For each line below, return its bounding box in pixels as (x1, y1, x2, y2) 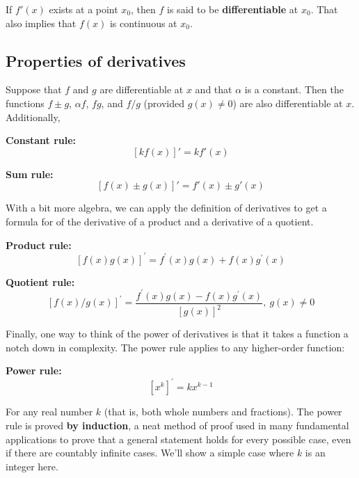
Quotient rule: (6, 274, 75, 289)
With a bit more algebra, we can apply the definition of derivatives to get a (6, 200, 327, 215)
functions (6, 95, 45, 110)
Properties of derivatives (6, 49, 186, 71)
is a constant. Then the (244, 82, 344, 97)
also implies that (6, 15, 77, 30)
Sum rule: (6, 166, 54, 181)
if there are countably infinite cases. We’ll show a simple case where (6, 445, 294, 460)
